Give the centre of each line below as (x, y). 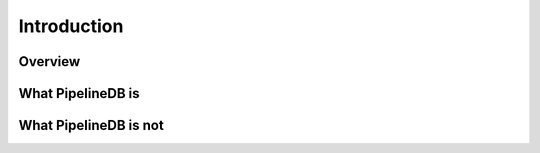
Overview (49, 61)
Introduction (71, 26)
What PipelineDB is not (91, 125)
